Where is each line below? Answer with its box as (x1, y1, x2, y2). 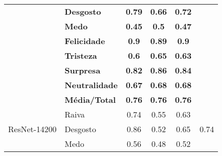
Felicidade (64, 35, 105, 47)
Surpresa (64, 64, 101, 76)
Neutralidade (64, 79, 118, 91)
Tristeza (64, 50, 97, 61)
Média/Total (64, 94, 116, 105)
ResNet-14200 (8, 123, 57, 135)
